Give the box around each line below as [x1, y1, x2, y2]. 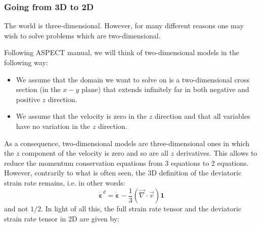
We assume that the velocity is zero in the [16, 111, 147, 121]
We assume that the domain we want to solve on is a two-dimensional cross [16, 74, 250, 84]
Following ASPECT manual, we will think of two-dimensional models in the [4, 47, 239, 58]
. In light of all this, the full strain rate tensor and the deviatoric [41, 203, 242, 213]
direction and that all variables [154, 111, 250, 121]
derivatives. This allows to [176, 148, 257, 158]
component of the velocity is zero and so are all [22, 148, 168, 158]
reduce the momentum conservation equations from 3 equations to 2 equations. [4, 157, 249, 168]
